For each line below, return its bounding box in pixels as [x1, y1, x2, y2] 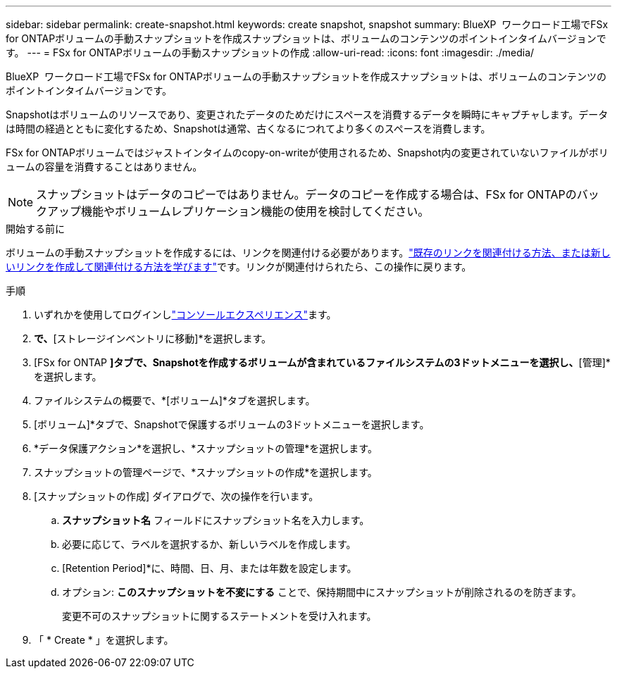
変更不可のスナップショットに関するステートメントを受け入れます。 [62, 610, 377, 622]
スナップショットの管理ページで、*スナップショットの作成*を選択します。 [34, 466, 378, 478]
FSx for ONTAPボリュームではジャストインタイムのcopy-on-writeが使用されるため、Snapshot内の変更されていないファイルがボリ [6, 146, 609, 158]
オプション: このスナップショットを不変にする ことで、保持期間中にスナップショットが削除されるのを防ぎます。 [62, 586, 582, 598]
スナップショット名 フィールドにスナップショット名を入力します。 [62, 514, 370, 526]
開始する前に [6, 223, 65, 235]
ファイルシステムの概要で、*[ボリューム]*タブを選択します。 [34, 394, 316, 406]
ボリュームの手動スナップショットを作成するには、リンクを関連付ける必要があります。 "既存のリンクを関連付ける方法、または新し [6, 246, 611, 258]
